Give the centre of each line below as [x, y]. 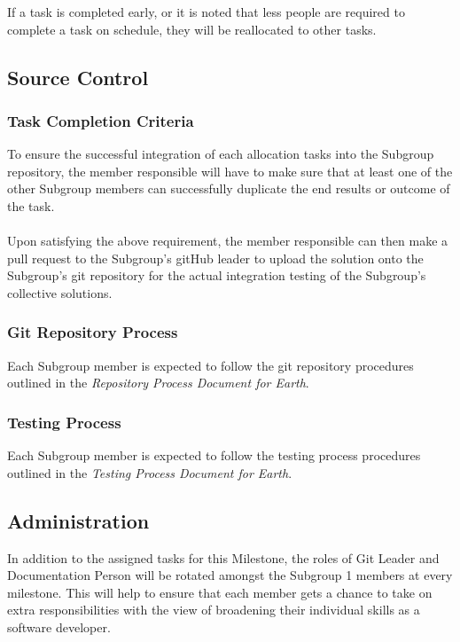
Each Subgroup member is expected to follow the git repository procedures [211, 365]
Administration [78, 520]
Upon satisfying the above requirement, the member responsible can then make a [228, 241]
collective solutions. [60, 292]
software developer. [59, 626]
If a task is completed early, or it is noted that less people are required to [206, 12]
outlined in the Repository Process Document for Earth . [158, 383]
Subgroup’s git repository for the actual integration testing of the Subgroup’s [217, 275]
